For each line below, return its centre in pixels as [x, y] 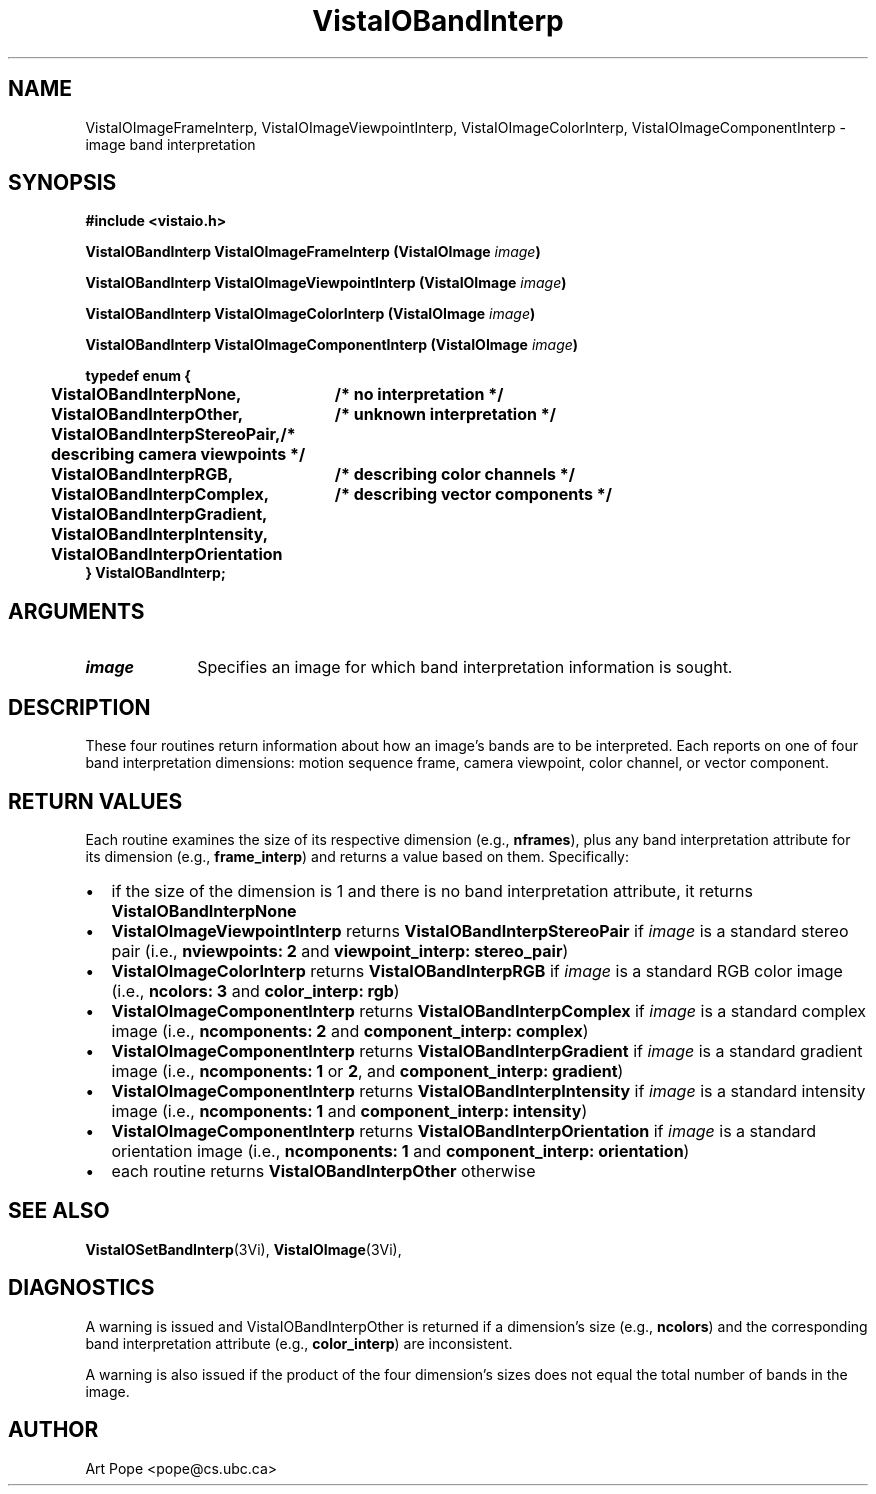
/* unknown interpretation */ [445, 414]
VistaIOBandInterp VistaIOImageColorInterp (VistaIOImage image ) [310, 314]
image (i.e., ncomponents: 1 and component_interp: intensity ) [349, 1110]
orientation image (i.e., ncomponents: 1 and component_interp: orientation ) [400, 1150]
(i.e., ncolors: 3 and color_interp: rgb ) [255, 990]
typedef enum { [138, 376]
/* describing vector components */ [473, 494]
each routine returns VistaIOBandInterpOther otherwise [323, 1170]
